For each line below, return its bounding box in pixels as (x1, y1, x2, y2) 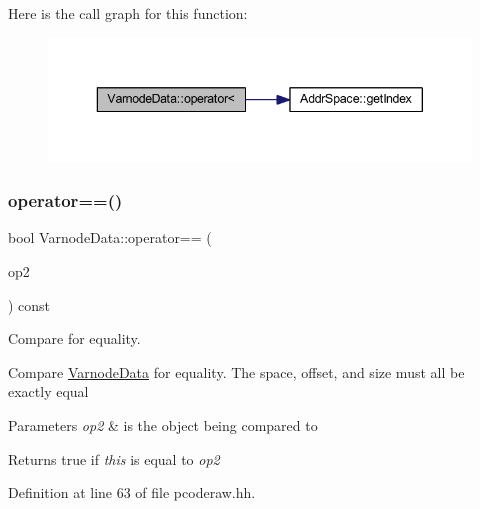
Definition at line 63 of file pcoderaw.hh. (8, 482, 256, 503)
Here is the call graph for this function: (8, 3, 248, 23)
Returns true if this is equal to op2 (8, 448, 220, 469)
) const (8, 294, 51, 315)
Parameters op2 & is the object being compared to (8, 414, 318, 435)
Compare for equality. (8, 328, 141, 349)
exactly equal (8, 381, 89, 402)
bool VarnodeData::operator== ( (8, 227, 212, 248)
